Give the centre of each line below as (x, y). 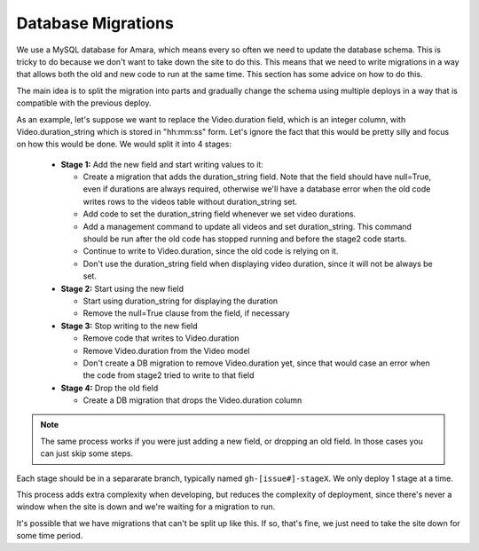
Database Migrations (95, 23)
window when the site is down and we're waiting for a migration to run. (146, 507)
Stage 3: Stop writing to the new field (130, 326)
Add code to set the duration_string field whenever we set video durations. (220, 214)
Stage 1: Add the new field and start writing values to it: (162, 164)
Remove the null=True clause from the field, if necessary (186, 313)
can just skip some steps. (86, 453)
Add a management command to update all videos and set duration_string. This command (247, 226)
